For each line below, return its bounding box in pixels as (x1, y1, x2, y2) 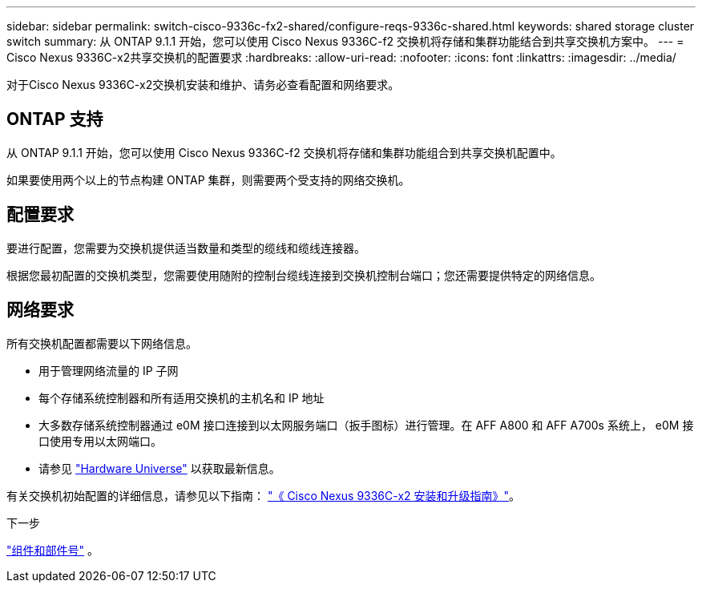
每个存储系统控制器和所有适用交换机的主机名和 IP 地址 (38, 390, 325, 405)
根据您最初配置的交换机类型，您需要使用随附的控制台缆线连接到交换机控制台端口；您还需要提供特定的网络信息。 (6, 268, 601, 282)
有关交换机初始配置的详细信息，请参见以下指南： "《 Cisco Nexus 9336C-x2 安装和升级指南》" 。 (6, 488, 521, 502)
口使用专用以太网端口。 (38, 434, 162, 448)
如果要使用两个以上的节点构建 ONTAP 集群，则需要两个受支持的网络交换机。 (6, 172, 410, 187)
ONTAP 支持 (6, 109, 103, 130)
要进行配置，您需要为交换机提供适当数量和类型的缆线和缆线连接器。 (6, 240, 365, 255)
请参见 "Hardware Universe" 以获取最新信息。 (38, 461, 280, 475)
